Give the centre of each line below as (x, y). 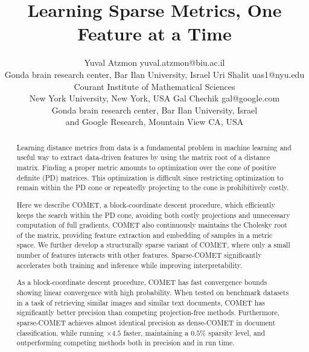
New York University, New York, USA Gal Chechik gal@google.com (154, 98)
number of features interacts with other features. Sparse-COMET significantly (139, 255)
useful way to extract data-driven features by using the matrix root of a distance (143, 157)
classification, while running (60, 332)
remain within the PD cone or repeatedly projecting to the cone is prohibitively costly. (153, 187)
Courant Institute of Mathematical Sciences (154, 86)
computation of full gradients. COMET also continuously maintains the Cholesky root (152, 225)
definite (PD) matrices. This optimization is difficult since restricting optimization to (150, 177)
